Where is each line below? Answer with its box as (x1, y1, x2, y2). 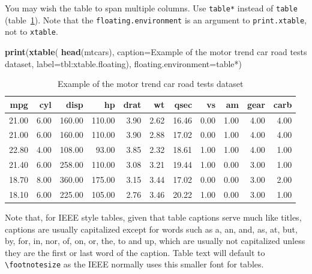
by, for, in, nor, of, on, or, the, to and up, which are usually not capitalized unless (5, 234, 305, 247)
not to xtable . (5, 25, 58, 38)
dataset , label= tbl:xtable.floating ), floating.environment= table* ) (5, 57, 242, 70)
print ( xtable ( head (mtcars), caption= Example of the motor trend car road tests (5, 45, 307, 58)
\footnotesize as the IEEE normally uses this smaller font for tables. (5, 258, 264, 270)
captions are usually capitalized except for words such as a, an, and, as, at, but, (5, 222, 298, 235)
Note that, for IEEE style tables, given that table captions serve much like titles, (5, 210, 302, 223)
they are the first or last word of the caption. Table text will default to (5, 246, 265, 258)
